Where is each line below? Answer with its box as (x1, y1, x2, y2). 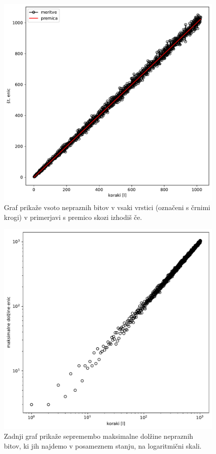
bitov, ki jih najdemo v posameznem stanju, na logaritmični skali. (4, 440, 202, 451)
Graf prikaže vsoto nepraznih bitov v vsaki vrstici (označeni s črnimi (4, 202, 211, 213)
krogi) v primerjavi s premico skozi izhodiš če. (4, 212, 142, 222)
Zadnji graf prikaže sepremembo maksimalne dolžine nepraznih (4, 431, 193, 441)
